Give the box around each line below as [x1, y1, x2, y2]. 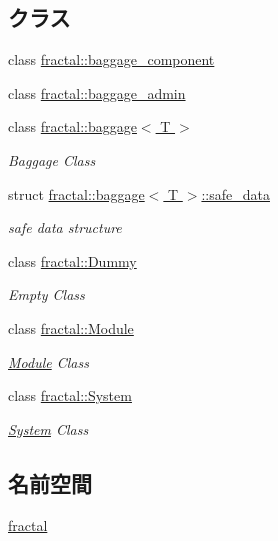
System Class [8, 418, 89, 439]
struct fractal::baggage [8, 183, 145, 204]
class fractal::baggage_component [8, 49, 215, 70]
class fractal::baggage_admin [8, 82, 186, 103]
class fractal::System [8, 385, 132, 406]
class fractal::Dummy [8, 250, 137, 271]
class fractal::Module [8, 317, 134, 338]
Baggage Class [8, 149, 96, 170]
